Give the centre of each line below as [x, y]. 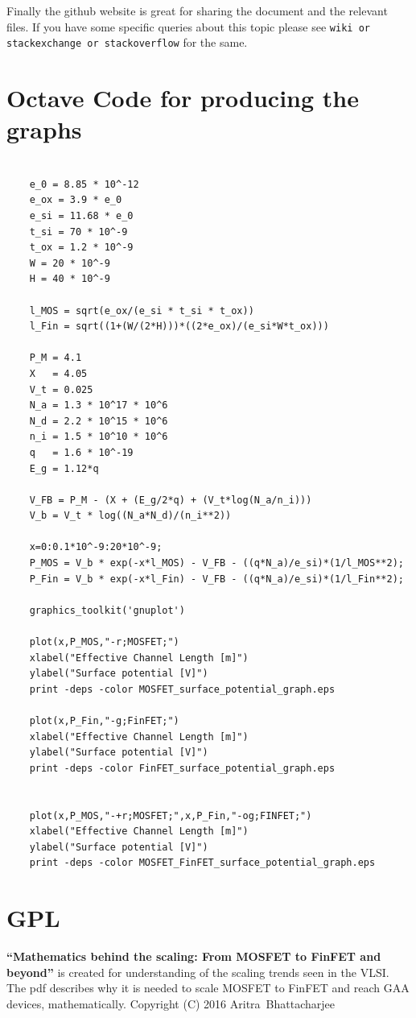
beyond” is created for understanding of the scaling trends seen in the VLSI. [198, 972]
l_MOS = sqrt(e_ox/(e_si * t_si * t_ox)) [142, 310]
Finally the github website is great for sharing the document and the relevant [197, 10]
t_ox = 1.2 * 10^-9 [81, 248]
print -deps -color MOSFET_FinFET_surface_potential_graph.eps [202, 863]
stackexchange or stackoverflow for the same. [127, 42]
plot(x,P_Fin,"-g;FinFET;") [104, 721]
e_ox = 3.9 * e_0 [76, 200]
